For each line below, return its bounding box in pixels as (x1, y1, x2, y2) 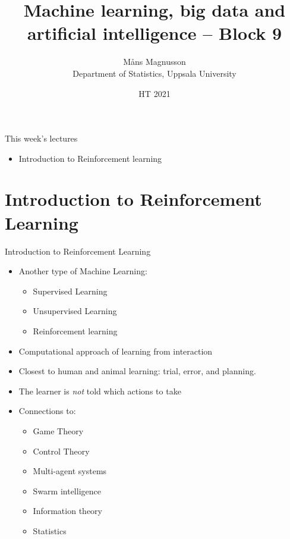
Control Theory (33, 444, 90, 457)
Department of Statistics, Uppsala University (72, 67, 237, 79)
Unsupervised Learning (33, 305, 117, 317)
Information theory (33, 504, 102, 517)
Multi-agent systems (33, 465, 107, 477)
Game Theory (33, 424, 84, 437)
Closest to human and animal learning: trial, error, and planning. (18, 365, 256, 377)
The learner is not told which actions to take (18, 384, 181, 397)
